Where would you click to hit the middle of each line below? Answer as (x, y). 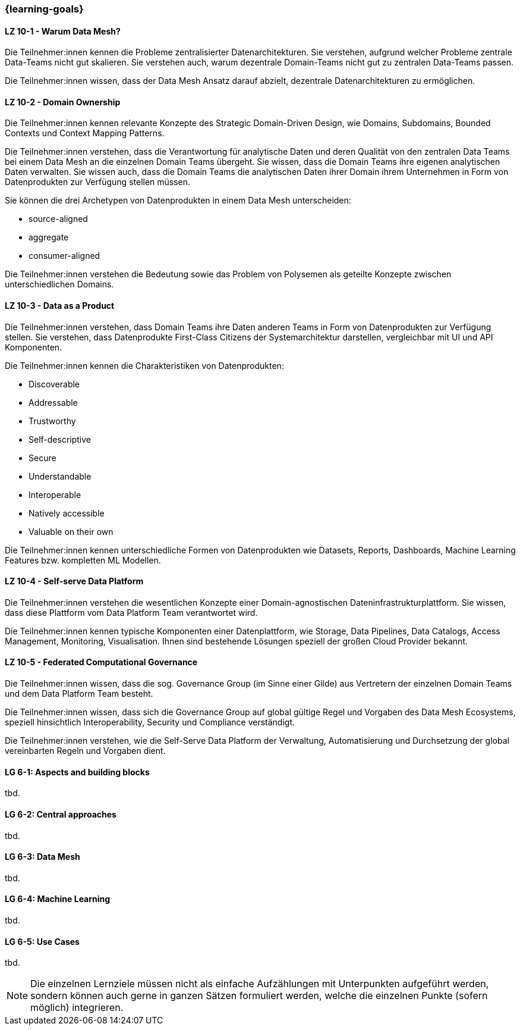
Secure (42, 458)
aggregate (49, 237)
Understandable (60, 476)
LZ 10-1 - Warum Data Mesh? (63, 31)
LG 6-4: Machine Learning (58, 899)
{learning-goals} (44, 9)
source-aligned (58, 219)
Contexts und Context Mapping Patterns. (85, 133)
